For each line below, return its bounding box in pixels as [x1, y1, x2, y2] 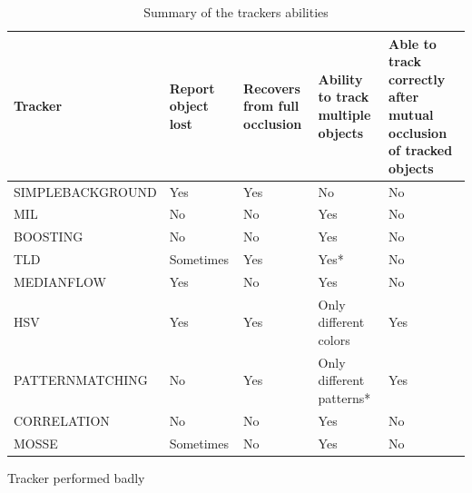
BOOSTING [14, 227, 84, 246]
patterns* [318, 389, 371, 408]
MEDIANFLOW [14, 271, 106, 291]
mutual [388, 104, 434, 123]
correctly [388, 69, 446, 88]
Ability [318, 69, 363, 88]
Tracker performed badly [7, 468, 145, 487]
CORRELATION [14, 410, 110, 429]
